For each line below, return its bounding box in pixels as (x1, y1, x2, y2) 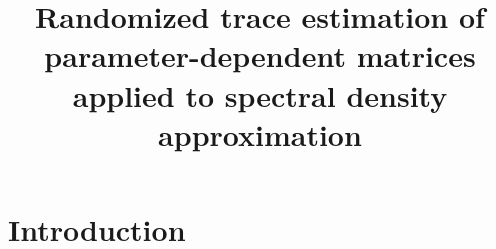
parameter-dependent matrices (44, 35, 476, 76)
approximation (158, 113, 362, 154)
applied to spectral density (72, 74, 448, 115)
